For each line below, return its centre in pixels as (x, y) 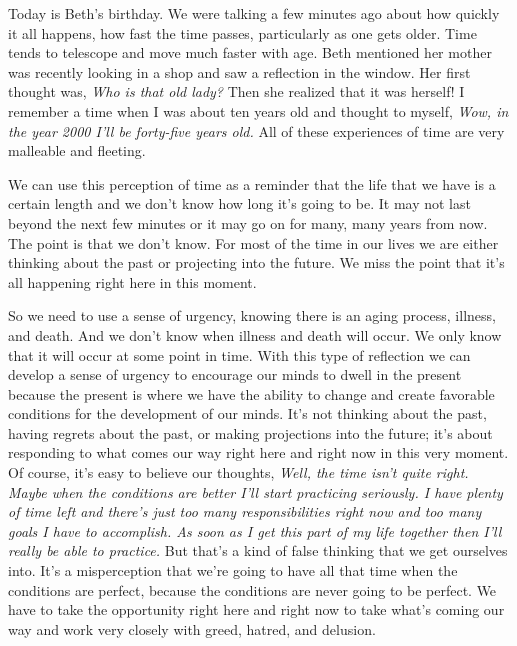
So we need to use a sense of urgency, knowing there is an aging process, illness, (252, 315)
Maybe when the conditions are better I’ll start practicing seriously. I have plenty (255, 491)
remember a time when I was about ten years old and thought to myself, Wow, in (258, 110)
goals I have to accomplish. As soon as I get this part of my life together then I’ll (255, 530)
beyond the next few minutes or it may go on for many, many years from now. (248, 222)
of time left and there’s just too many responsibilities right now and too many (245, 511)
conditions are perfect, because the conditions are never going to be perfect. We (252, 589)
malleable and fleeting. (77, 150)
